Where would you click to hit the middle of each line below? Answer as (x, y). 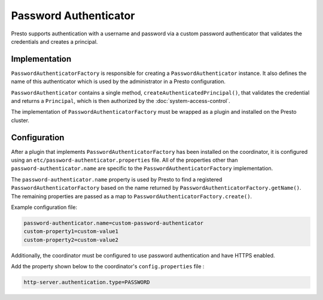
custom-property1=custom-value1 (71, 231)
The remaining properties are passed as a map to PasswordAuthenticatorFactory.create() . (132, 196)
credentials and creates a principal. (54, 41)
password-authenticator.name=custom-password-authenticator (114, 223)
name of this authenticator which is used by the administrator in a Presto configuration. (118, 81)
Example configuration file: (44, 207)
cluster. (20, 120)
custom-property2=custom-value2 (71, 240)
